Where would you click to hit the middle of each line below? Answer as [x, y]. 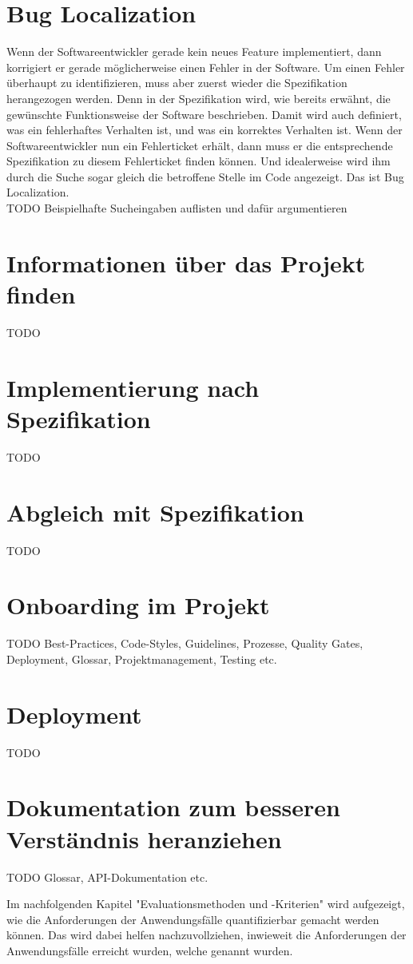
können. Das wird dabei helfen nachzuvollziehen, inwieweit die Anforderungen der [206, 935]
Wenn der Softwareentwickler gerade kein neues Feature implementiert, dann [194, 52]
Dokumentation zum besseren [173, 807]
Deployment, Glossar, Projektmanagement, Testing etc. [142, 659]
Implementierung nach [133, 387]
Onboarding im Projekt [138, 605]
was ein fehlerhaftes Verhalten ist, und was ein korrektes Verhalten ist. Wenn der [205, 130]
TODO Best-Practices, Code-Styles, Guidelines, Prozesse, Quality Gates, [185, 643]
